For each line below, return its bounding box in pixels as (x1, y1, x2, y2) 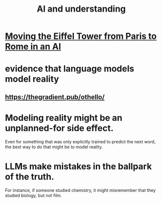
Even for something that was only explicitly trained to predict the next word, (5, 138, 156, 144)
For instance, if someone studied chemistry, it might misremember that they (5, 187, 156, 193)
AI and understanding (36, 3, 126, 15)
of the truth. (5, 171, 55, 182)
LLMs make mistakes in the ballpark (5, 161, 152, 172)
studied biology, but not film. (5, 192, 62, 198)
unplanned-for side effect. (5, 122, 114, 134)
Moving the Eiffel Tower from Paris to (5, 31, 157, 42)
